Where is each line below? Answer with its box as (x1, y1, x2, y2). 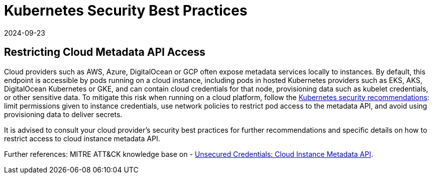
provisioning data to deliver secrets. (4, 110, 123, 119)
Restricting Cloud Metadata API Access (4, 46, 205, 59)
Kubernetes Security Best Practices (4, 2, 248, 19)
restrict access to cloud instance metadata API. (4, 134, 160, 143)
